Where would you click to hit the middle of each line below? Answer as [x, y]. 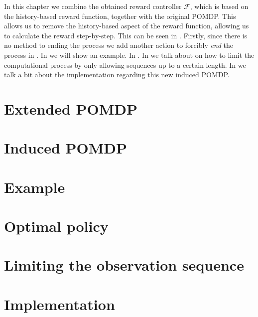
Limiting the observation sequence [124, 265]
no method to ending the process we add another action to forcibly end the [119, 45]
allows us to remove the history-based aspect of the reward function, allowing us [127, 26]
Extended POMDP [71, 108]
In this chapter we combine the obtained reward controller [93, 6]
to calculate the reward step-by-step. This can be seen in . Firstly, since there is [126, 35]
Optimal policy [56, 226]
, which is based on [219, 6]
